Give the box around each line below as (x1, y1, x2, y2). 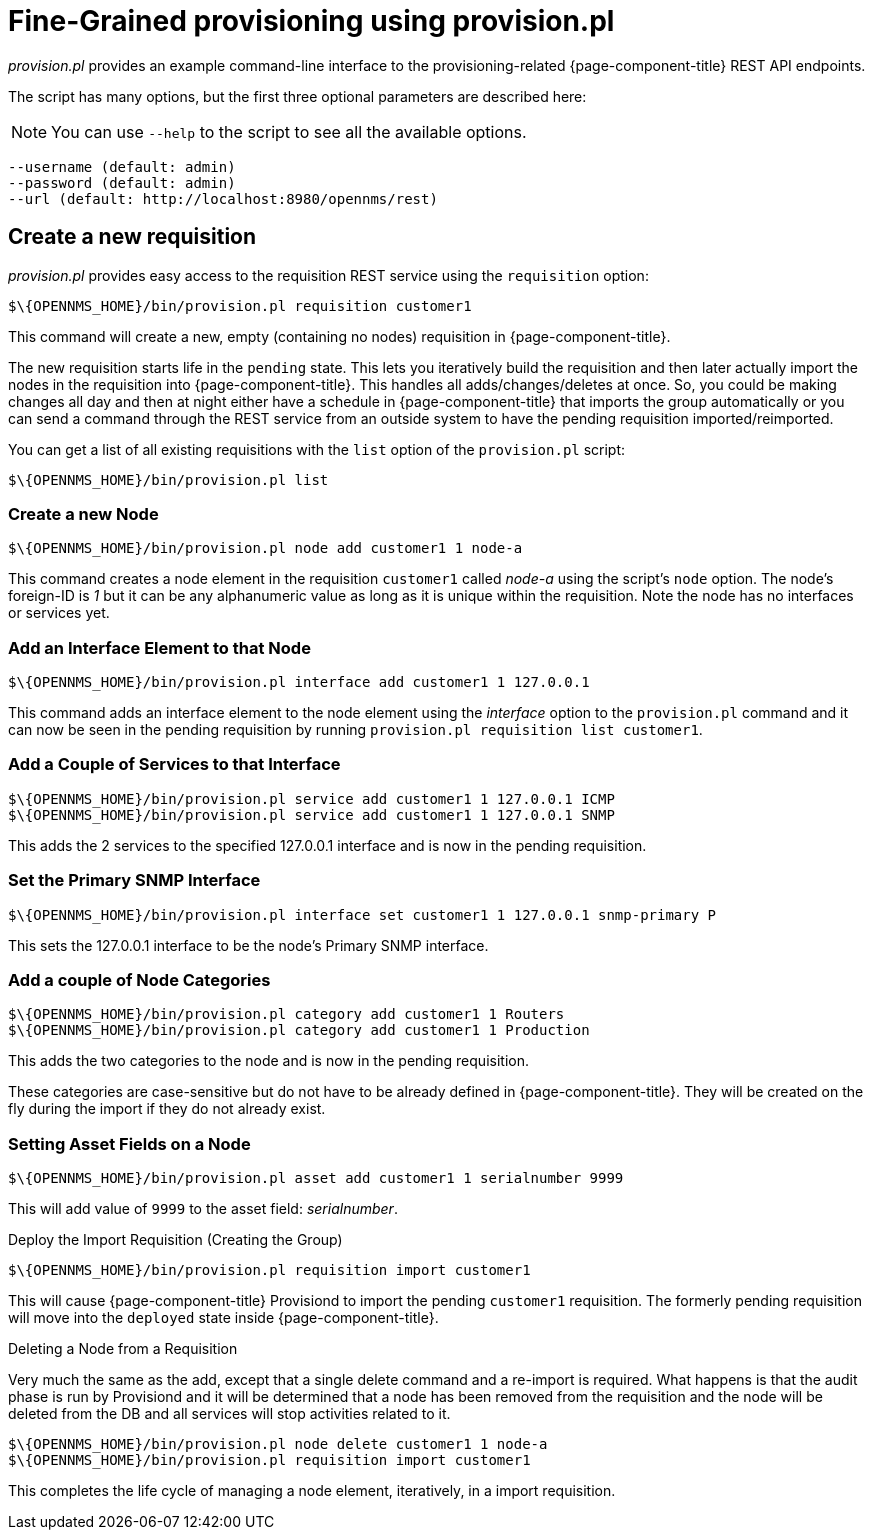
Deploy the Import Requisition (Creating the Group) (8, 1231, 343, 1249)
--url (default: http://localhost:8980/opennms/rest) (8, 190, 438, 207)
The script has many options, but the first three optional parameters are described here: (8, 87, 587, 105)
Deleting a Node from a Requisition (8, 1340, 238, 1358)
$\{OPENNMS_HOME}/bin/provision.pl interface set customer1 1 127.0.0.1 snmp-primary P (8, 906, 717, 923)
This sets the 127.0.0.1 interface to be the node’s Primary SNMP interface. (8, 936, 489, 954)
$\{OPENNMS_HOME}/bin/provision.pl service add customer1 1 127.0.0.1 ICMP (8, 790, 615, 807)
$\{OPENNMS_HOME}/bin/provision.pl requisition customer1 (8, 297, 472, 314)
